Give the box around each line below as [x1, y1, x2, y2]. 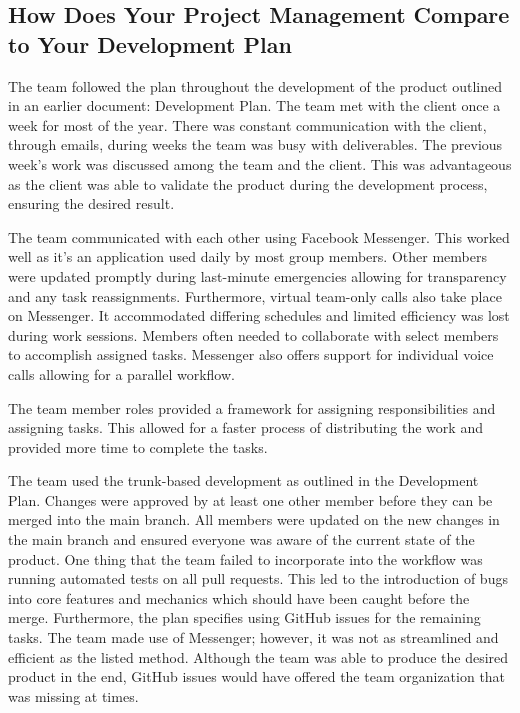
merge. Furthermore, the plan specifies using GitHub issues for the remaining [8, 607, 481, 628]
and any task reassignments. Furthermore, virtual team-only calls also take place [8, 285, 502, 306]
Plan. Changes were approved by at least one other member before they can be [8, 489, 493, 510]
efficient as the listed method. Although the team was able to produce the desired [8, 646, 509, 667]
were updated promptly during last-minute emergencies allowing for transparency [8, 265, 507, 286]
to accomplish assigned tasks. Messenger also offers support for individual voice [8, 344, 494, 365]
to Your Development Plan [8, 28, 292, 59]
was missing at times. [8, 685, 139, 706]
